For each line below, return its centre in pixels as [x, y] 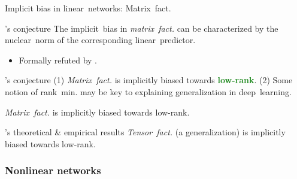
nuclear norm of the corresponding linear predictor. [100, 40]
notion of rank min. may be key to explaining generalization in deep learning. [148, 91]
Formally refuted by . [58, 60]
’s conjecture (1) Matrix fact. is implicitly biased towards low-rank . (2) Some [149, 80]
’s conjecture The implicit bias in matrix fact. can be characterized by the [142, 28]
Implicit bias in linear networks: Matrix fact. [88, 8]
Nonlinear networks [53, 170]
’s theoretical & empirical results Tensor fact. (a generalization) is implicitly [145, 132]
